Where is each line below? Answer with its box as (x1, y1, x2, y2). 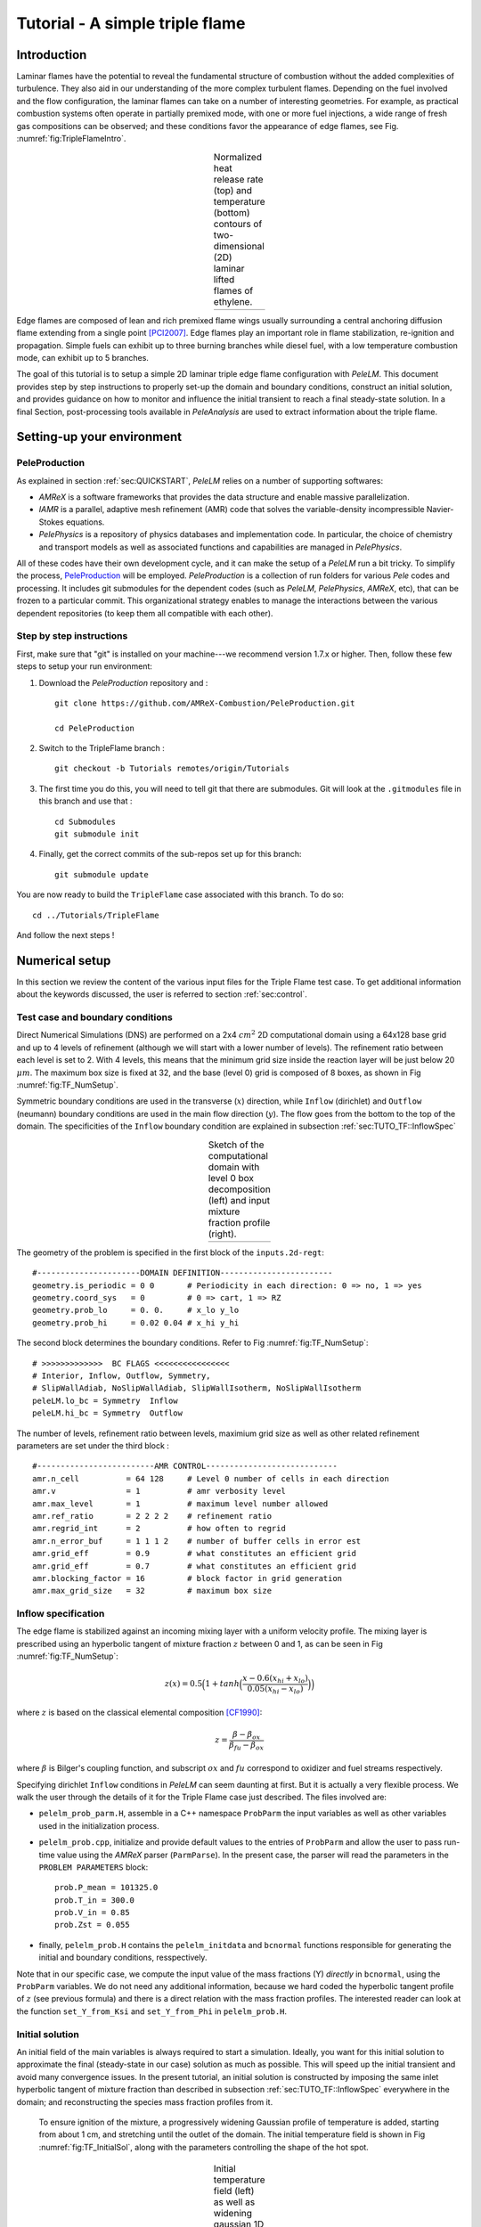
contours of (213, 217, 263, 230)
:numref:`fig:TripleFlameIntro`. (16, 134, 126, 144)
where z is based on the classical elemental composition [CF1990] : (16, 1707, 263, 1717)
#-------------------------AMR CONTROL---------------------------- (32, 1461, 338, 1472)
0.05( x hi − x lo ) (247, 1684, 304, 1696)
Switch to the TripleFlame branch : (38, 743, 165, 754)
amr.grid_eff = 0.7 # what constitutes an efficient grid (32, 1561, 356, 1571)
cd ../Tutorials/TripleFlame (32, 910, 159, 920)
